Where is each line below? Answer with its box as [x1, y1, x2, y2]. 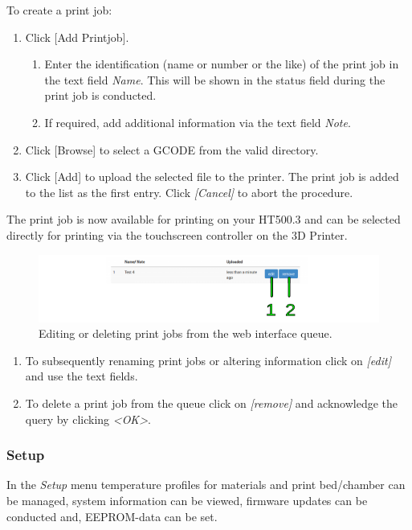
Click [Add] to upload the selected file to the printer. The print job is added [25, 168, 399, 185]
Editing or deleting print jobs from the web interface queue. [39, 325, 332, 342]
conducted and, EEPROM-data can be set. [6, 507, 218, 524]
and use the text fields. [25, 368, 138, 384]
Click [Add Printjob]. [25, 28, 129, 45]
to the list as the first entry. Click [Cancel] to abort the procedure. [25, 183, 353, 200]
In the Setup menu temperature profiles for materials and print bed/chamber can [6, 476, 406, 493]
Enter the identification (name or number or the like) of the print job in [44, 55, 399, 72]
